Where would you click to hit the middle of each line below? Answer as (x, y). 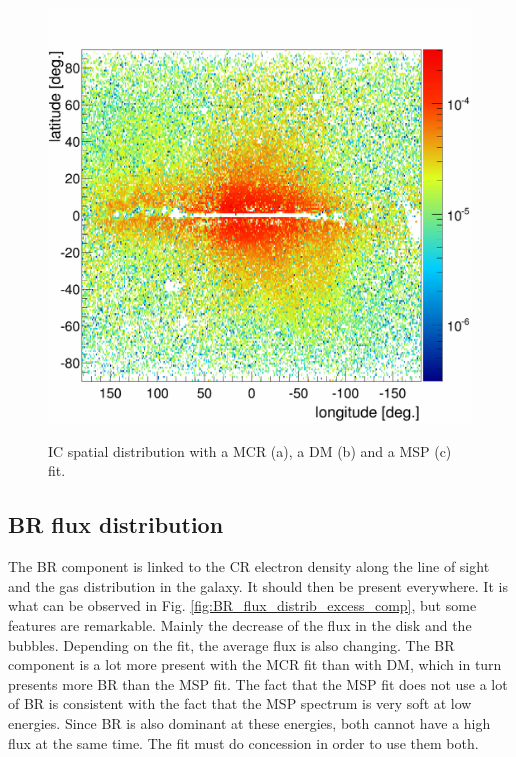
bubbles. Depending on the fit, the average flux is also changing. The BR (231, 644)
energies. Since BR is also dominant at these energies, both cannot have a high (249, 723)
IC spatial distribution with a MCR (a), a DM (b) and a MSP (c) (250, 450)
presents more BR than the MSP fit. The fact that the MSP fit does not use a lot (258, 683)
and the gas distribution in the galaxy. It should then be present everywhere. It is (258, 585)
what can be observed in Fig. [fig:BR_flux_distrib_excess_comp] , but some (242, 605)
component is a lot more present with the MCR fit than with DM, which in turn (255, 664)
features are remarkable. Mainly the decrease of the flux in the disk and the (240, 625)
